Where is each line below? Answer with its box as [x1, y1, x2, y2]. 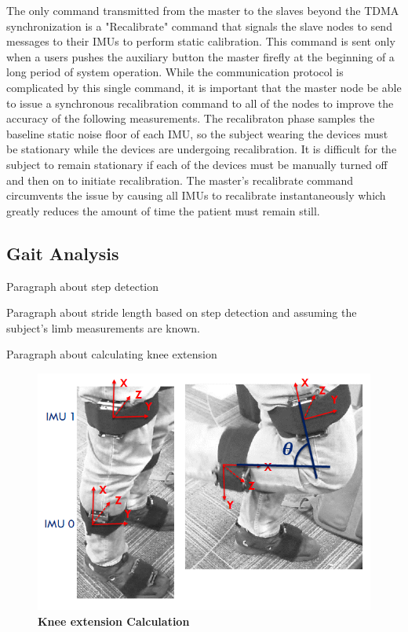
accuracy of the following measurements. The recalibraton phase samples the [6, 110, 375, 127]
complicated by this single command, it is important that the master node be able [6, 79, 402, 95]
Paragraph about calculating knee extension [6, 346, 217, 362]
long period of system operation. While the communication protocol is [6, 64, 344, 80]
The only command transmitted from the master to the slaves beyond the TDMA [6, 2, 399, 18]
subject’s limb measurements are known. [6, 319, 200, 336]
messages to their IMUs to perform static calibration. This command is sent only [6, 33, 395, 50]
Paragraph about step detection [6, 277, 159, 294]
